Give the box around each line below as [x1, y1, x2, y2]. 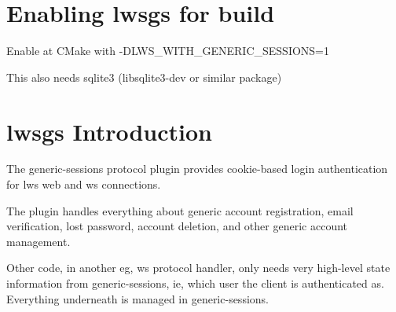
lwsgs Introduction [6, 115, 212, 147]
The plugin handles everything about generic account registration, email [6, 202, 354, 218]
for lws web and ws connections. [6, 176, 161, 193]
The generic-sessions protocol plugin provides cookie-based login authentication [6, 160, 388, 177]
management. [6, 233, 71, 249]
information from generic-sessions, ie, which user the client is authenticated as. [6, 275, 384, 291]
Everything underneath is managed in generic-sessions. [6, 290, 269, 306]
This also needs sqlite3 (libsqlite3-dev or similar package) [6, 68, 282, 85]
